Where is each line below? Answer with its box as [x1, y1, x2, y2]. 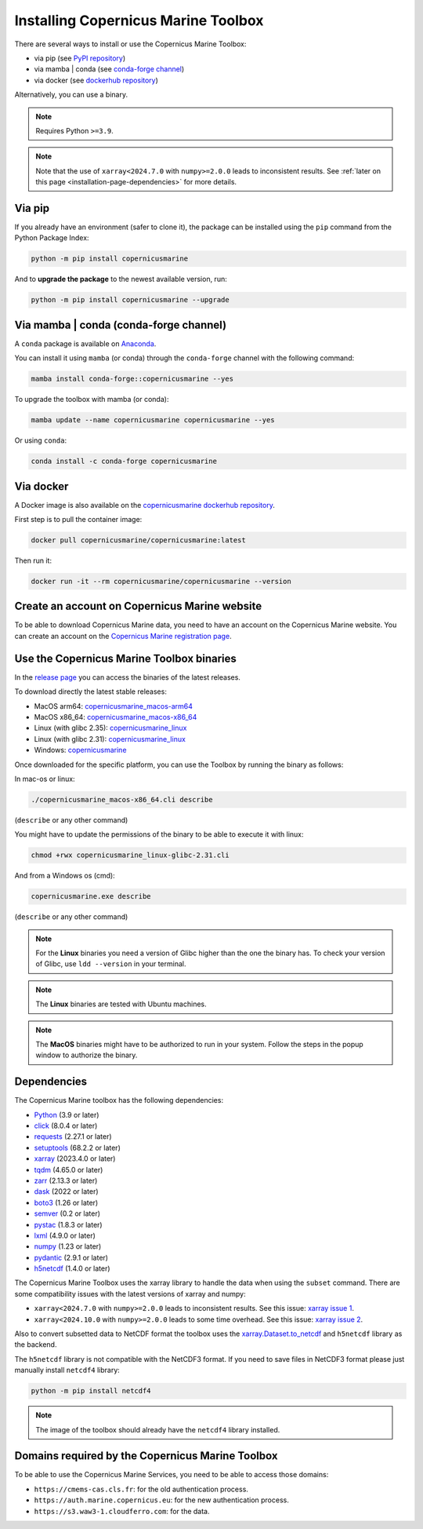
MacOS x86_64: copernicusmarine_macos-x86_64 [34, 712, 197, 721]
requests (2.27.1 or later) [34, 1132, 113, 1141]
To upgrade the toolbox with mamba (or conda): [14, 395, 169, 404]
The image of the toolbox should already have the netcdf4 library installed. [35, 1425, 280, 1434]
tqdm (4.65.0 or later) [34, 1165, 103, 1174]
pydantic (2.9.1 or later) [34, 1253, 109, 1262]
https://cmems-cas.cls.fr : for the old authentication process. [34, 1484, 248, 1494]
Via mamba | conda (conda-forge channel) [14, 318, 227, 331]
